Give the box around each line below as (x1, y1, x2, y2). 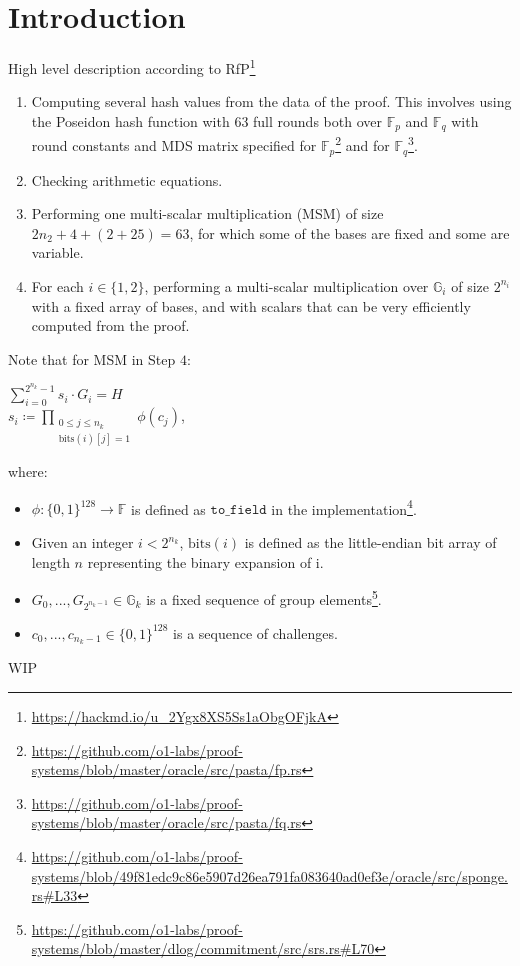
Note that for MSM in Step (8, 348, 176, 369)
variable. (31, 242, 84, 263)
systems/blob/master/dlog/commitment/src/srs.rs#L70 (31, 938, 375, 959)
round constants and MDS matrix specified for (31, 135, 317, 156)
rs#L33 (31, 885, 78, 906)
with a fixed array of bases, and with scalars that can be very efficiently (31, 295, 471, 316)
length (31, 551, 70, 572)
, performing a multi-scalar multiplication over (144, 275, 429, 296)
